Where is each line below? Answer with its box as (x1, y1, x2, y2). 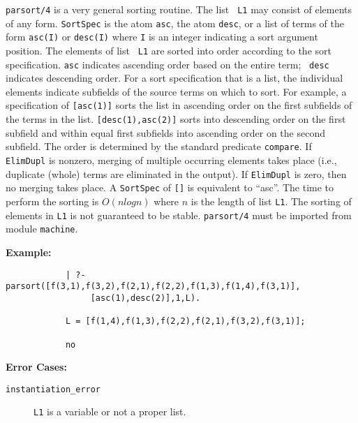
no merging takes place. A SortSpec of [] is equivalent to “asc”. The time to (6, 180, 334, 195)
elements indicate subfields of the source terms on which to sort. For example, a (6, 84, 347, 98)
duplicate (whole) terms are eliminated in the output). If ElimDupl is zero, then (6, 166, 347, 181)
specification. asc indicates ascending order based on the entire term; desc (6, 57, 329, 71)
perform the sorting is (6, 194, 99, 208)
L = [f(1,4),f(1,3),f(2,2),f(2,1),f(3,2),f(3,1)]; (65, 316, 306, 327)
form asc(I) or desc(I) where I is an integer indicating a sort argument (6, 29, 318, 44)
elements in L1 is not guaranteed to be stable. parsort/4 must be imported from (6, 207, 352, 222)
